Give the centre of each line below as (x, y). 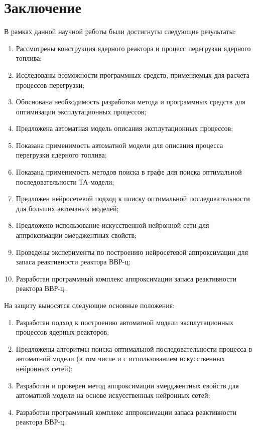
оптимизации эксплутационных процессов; (81, 111)
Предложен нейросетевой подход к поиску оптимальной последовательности (133, 198)
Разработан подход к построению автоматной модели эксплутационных (124, 322)
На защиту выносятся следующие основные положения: (90, 305)
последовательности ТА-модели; (65, 181)
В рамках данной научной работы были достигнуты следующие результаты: (120, 31)
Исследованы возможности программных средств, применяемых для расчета (133, 75)
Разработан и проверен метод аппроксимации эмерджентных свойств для (127, 385)
